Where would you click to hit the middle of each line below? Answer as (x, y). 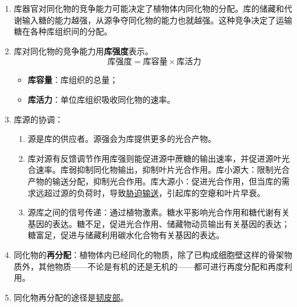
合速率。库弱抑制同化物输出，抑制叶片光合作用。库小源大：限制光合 (159, 170)
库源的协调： (38, 119)
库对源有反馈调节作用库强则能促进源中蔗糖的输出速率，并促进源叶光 (159, 158)
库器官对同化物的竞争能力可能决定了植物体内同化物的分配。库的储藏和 (149, 8)
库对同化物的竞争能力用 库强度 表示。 (83, 50)
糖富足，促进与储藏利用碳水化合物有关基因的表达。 (126, 235)
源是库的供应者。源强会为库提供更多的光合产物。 (122, 139)
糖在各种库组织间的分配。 (63, 31)
